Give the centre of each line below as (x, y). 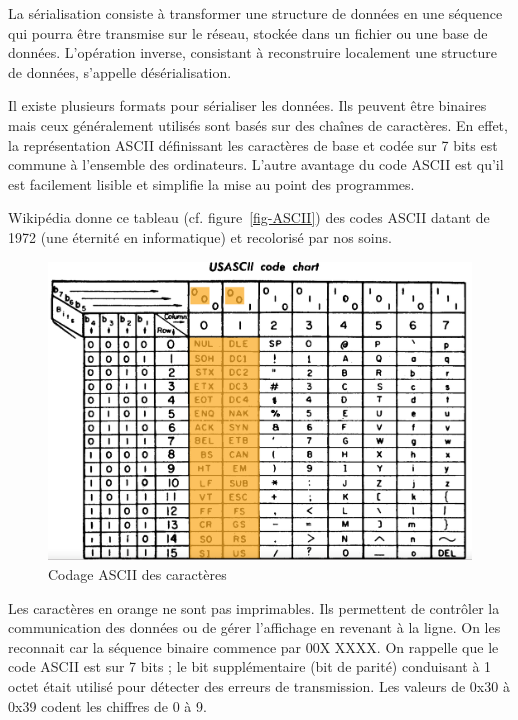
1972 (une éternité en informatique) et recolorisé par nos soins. (200, 236)
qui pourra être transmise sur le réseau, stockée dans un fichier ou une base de (248, 32)
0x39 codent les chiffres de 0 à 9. (107, 705)
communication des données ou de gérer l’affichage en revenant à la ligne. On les (254, 627)
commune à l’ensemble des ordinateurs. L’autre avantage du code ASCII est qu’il (256, 164)
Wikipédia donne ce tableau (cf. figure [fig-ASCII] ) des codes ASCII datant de (249, 217)
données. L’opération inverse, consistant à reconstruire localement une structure (252, 52)
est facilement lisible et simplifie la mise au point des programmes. (211, 183)
